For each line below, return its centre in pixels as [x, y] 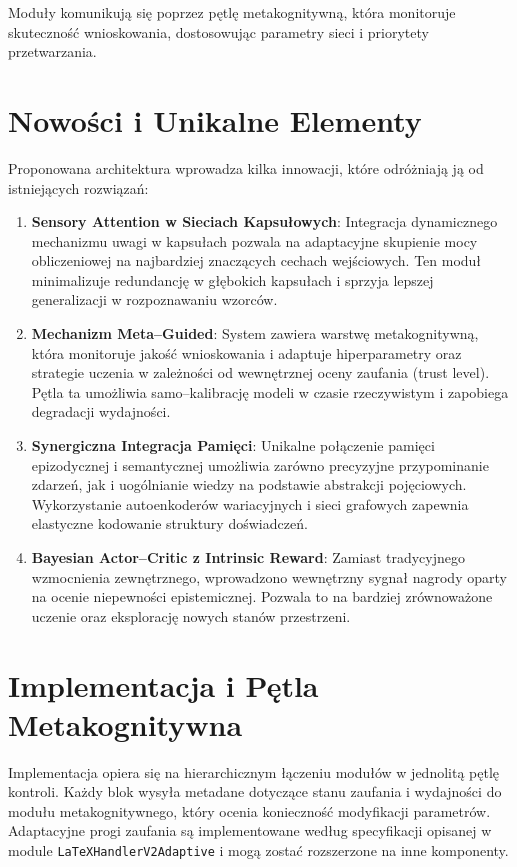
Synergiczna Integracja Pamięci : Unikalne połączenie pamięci [233, 445]
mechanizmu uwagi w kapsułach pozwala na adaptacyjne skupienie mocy [254, 240]
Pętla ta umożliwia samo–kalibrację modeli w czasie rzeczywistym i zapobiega [270, 391]
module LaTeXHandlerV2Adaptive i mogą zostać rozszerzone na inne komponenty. [258, 850]
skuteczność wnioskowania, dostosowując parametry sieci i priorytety [218, 31]
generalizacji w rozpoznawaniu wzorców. [154, 299]
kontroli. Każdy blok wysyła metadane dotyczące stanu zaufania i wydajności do [255, 791]
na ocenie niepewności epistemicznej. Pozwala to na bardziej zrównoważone [262, 596]
